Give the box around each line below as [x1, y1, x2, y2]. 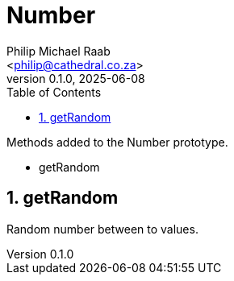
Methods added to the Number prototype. [6, 134, 228, 149]
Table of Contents [6, 85, 102, 99]
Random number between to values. [6, 221, 198, 236]
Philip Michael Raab [6, 43, 111, 58]
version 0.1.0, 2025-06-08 [6, 71, 145, 85]
